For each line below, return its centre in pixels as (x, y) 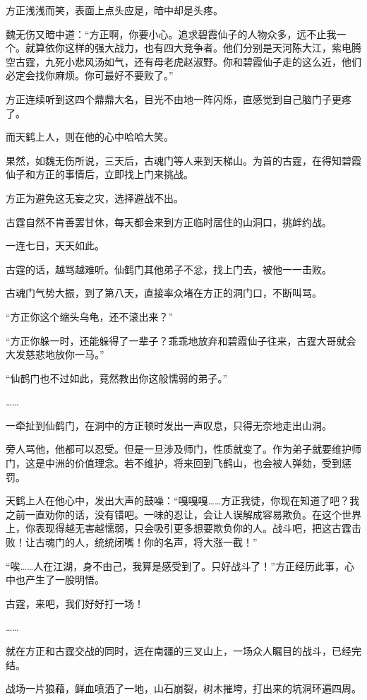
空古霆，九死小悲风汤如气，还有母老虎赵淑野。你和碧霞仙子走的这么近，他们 (183, 61)
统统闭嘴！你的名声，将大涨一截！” (176, 542)
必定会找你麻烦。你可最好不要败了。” (90, 75)
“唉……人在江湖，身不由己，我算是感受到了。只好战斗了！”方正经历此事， (175, 565)
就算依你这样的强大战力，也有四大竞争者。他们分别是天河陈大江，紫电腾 (193, 48)
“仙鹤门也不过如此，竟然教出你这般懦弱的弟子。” (117, 378)
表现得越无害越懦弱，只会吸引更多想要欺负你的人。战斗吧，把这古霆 (193, 528)
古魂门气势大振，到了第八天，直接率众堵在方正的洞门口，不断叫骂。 (164, 293)
